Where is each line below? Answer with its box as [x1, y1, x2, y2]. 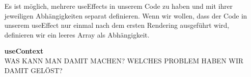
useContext [4, 46, 44, 56]
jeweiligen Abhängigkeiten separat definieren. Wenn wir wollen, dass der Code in [4, 10, 247, 20]
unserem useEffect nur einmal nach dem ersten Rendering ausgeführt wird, [4, 20, 229, 30]
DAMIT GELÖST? [4, 65, 63, 75]
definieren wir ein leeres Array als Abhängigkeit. [4, 29, 150, 39]
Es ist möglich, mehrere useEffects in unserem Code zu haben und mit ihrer [4, 1, 233, 11]
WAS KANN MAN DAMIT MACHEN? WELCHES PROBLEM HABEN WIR [4, 55, 244, 65]
